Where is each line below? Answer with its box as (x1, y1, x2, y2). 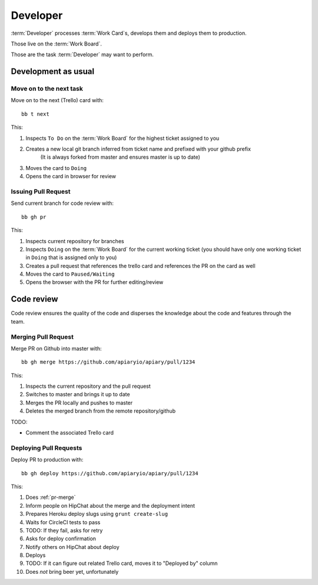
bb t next (21, 110, 49, 117)
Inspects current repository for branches (25, 237, 124, 244)
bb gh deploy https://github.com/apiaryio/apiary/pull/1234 (21, 470, 198, 476)
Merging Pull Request (11, 332, 74, 341)
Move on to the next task (11, 84, 84, 93)
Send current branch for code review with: (11, 200, 114, 207)
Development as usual (11, 67, 94, 77)
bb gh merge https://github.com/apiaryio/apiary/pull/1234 (21, 359, 196, 365)
